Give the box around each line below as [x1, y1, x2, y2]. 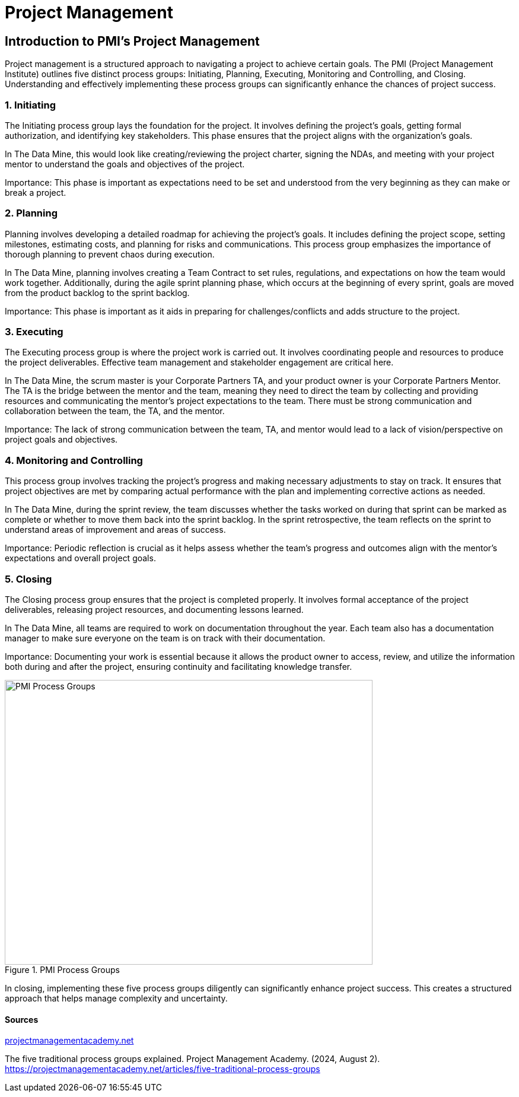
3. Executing [5, 326, 63, 338]
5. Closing [5, 573, 52, 585]
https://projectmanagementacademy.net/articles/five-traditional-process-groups [5, 1064, 320, 1074]
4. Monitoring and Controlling [5, 454, 143, 466]
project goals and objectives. [5, 434, 118, 445]
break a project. [5, 187, 66, 198]
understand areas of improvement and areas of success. [5, 524, 226, 535]
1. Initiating [5, 98, 56, 111]
